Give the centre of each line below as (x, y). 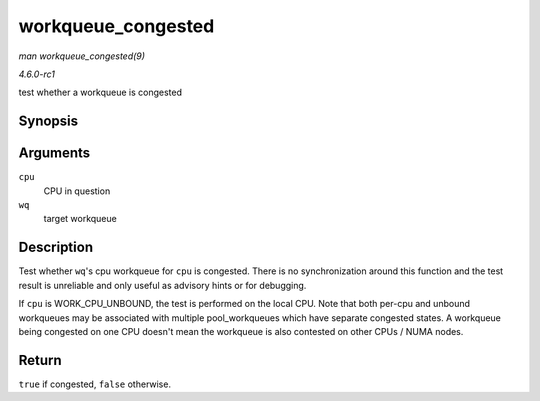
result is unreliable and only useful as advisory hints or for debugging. (162, 285)
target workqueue (80, 219)
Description (56, 247)
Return (40, 360)
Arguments (54, 153)
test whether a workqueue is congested (100, 92)
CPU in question (77, 191)
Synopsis (48, 121)
